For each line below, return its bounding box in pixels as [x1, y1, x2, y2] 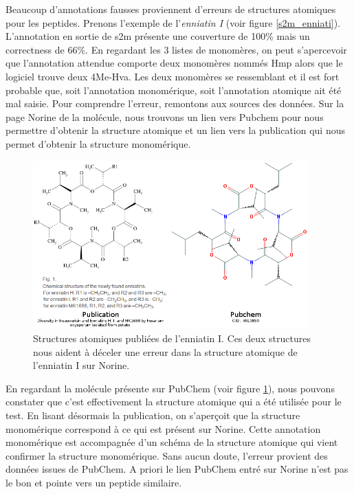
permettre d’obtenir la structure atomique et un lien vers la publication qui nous [5, 123, 346, 137]
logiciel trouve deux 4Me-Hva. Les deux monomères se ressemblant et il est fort [5, 69, 340, 83]
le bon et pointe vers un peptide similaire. [5, 475, 182, 489]
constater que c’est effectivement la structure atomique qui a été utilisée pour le [5, 394, 342, 409]
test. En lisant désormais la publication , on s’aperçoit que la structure [5, 408, 300, 422]
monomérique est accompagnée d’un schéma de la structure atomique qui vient [5, 435, 338, 449]
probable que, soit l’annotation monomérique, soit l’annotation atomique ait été [5, 82, 342, 97]
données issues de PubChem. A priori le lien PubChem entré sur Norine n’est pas [5, 462, 349, 476]
